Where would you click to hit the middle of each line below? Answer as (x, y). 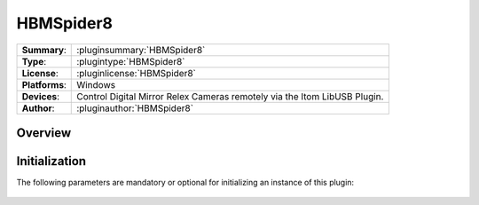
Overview (44, 133)
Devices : (40, 96)
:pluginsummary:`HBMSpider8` (141, 50)
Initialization (51, 161)
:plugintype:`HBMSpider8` (131, 61)
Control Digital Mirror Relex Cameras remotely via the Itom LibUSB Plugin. (230, 96)
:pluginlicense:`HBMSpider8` (137, 73)
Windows (96, 84)
